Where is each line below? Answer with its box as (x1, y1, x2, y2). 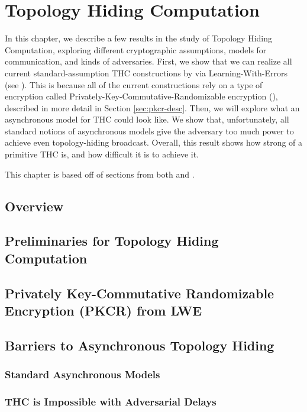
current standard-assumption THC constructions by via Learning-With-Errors (5, 66, 287, 79)
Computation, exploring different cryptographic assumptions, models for (5, 43, 267, 56)
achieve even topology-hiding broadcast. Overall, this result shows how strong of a (5, 136, 303, 149)
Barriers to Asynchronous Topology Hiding (5, 336, 274, 354)
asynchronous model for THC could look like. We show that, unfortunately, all (5, 113, 289, 125)
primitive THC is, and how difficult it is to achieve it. (5, 148, 199, 160)
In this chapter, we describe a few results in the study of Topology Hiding (5, 32, 273, 44)
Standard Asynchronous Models (5, 367, 160, 382)
